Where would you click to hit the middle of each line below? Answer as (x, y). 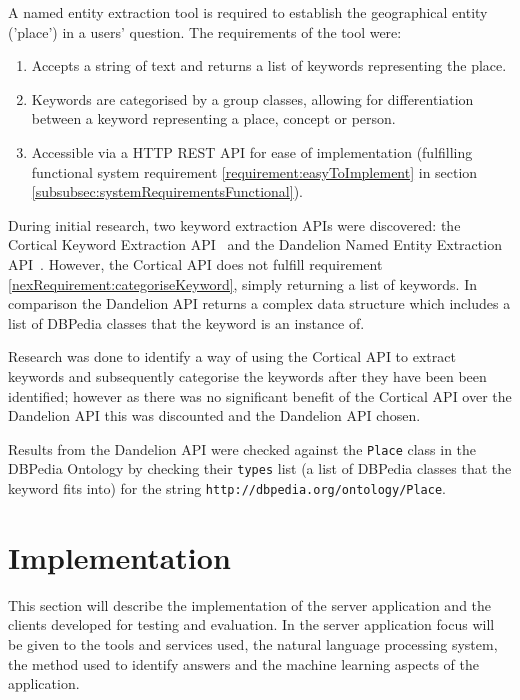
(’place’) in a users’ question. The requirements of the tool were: (205, 31)
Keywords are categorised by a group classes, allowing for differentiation (252, 98)
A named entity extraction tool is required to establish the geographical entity (248, 12)
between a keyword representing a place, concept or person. (213, 118)
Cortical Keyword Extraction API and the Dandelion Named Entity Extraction (255, 244)
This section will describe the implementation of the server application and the (250, 604)
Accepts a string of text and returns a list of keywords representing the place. (269, 65)
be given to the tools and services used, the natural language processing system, (253, 643)
